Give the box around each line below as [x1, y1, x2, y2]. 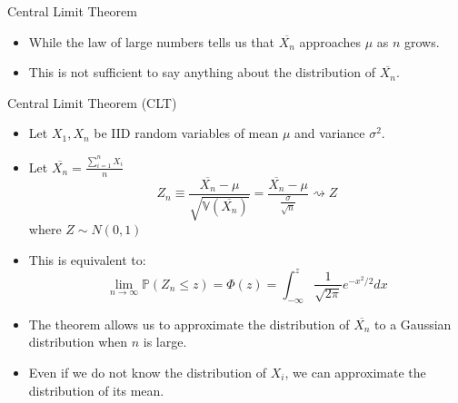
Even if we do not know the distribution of [28, 362, 267, 381]
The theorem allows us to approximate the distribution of [28, 314, 350, 333]
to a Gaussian [374, 314, 452, 333]
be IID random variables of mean [94, 123, 279, 143]
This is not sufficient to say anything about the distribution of [28, 63, 375, 82]
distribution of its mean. [28, 380, 164, 399]
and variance [294, 123, 365, 143]
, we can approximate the [284, 362, 426, 381]
